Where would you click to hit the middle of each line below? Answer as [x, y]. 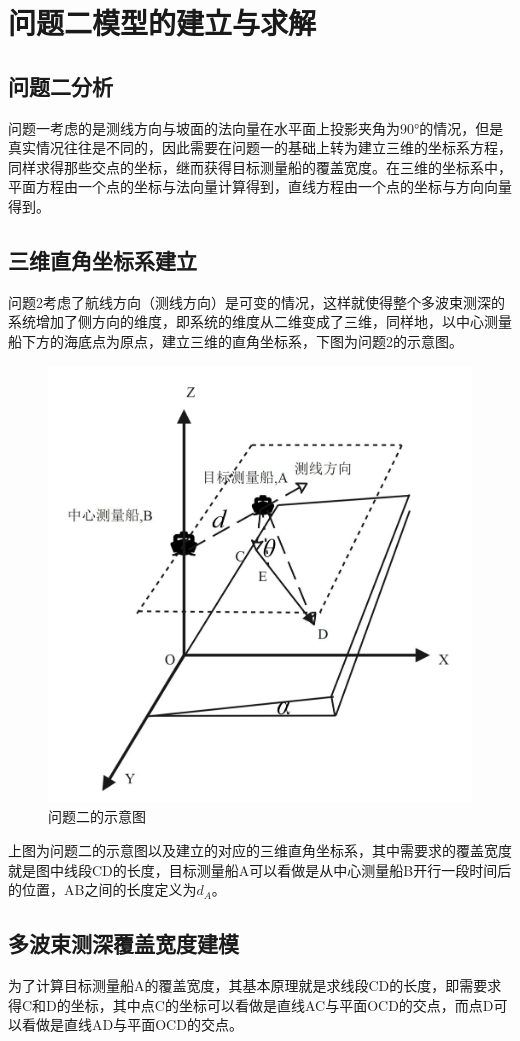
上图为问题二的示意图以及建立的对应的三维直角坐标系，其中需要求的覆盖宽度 [260, 849]
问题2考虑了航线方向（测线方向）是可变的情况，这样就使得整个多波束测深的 [256, 301]
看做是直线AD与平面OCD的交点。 [132, 1024]
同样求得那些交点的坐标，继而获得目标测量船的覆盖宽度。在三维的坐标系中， [260, 166]
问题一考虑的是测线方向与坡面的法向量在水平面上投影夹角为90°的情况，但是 [256, 127]
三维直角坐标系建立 [102, 259]
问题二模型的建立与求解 [162, 22]
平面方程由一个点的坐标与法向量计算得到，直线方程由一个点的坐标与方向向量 [260, 186]
